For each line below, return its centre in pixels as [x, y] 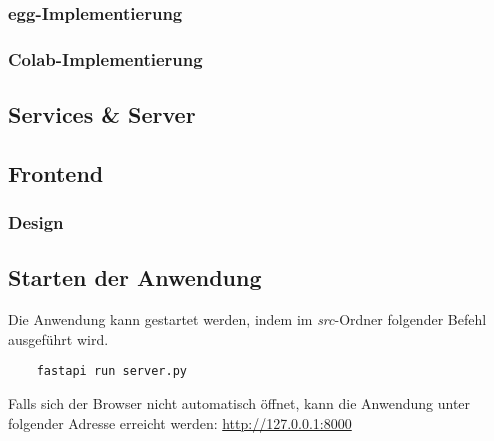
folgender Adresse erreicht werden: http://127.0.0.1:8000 [180, 422]
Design [36, 222]
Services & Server [102, 114]
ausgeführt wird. [58, 338]
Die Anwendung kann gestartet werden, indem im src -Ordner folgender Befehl [247, 319]
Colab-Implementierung [105, 58]
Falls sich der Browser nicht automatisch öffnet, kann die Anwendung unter [239, 403]
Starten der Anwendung [135, 277]
